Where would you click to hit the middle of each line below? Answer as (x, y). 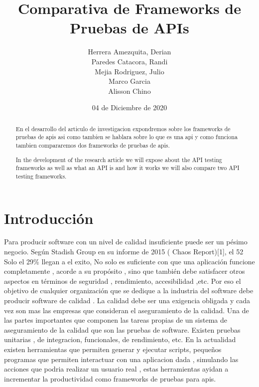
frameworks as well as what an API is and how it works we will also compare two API (128, 168)
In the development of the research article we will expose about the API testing (119, 159)
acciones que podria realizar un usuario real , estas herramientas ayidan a (116, 369)
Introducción (49, 218)
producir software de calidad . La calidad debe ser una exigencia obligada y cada (127, 300)
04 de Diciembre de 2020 (129, 107)
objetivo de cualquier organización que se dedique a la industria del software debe (129, 290)
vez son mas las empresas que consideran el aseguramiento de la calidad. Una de (127, 310)
